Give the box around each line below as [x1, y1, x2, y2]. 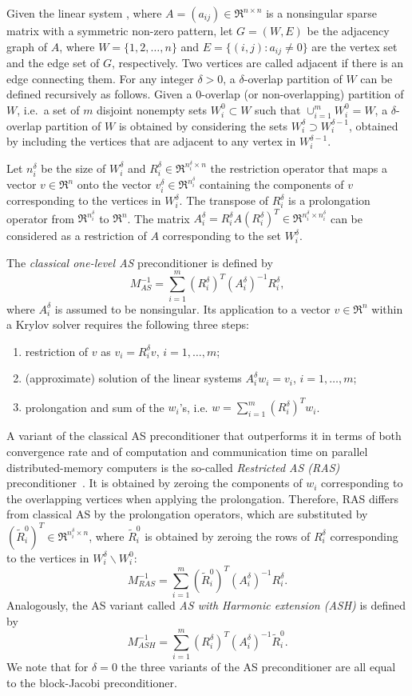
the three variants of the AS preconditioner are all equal [121, 658, 396, 675]
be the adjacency [307, 22, 390, 38]
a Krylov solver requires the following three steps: [6, 316, 249, 333]
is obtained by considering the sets [118, 117, 287, 134]
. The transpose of [179, 192, 268, 209]
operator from [6, 210, 74, 226]
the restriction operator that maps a [210, 159, 388, 176]
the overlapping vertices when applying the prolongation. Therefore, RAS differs [6, 490, 399, 506]
